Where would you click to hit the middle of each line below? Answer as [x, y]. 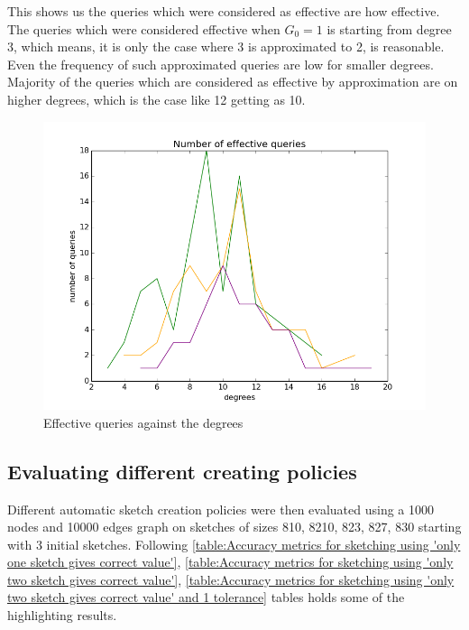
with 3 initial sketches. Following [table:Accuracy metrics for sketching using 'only [234, 544]
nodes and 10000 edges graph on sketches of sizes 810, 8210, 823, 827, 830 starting [234, 527]
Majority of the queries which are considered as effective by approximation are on [233, 82]
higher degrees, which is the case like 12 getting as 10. [156, 99]
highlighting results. [62, 615]
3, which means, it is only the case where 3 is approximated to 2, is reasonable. [226, 46]
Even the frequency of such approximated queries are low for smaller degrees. [221, 64]
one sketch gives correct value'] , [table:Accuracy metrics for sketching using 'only [230, 562]
